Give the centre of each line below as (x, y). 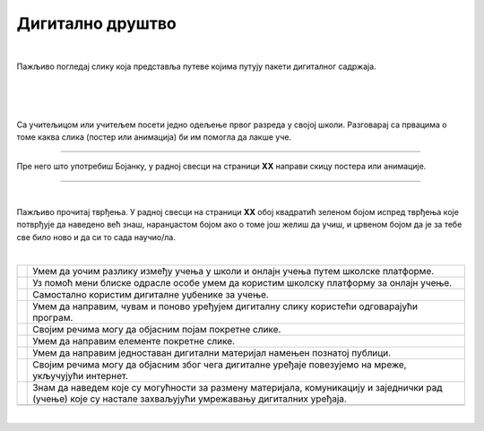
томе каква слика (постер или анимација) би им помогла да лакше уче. (154, 137)
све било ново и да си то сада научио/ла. (96, 237)
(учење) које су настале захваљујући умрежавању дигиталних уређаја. (190, 399)
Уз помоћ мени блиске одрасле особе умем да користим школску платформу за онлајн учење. (242, 282)
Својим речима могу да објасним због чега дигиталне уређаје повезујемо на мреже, (220, 365)
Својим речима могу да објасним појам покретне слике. (157, 329)
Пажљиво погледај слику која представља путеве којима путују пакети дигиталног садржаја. (196, 66)
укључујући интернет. (81, 375)
